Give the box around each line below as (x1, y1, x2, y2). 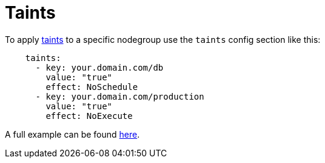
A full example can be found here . (5, 129, 140, 139)
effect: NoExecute (45, 110, 133, 121)
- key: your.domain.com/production (35, 91, 204, 101)
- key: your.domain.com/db (35, 62, 164, 72)
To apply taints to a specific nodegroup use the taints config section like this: (5, 34, 321, 45)
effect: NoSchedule (45, 81, 138, 92)
